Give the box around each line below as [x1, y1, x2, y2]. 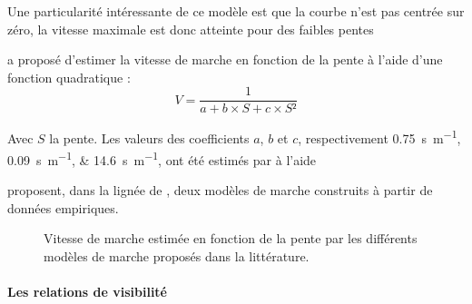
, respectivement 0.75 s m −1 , [298, 126, 461, 148]
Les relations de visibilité [7, 281, 167, 300]
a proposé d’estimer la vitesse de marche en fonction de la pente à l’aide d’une [7, 50, 443, 69]
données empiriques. [7, 198, 119, 217]
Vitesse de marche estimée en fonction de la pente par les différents [44, 229, 418, 248]
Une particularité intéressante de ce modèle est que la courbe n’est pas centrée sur [7, 2, 465, 20]
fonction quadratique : [7, 67, 131, 86]
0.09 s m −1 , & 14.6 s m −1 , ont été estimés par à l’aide [7, 147, 317, 169]
